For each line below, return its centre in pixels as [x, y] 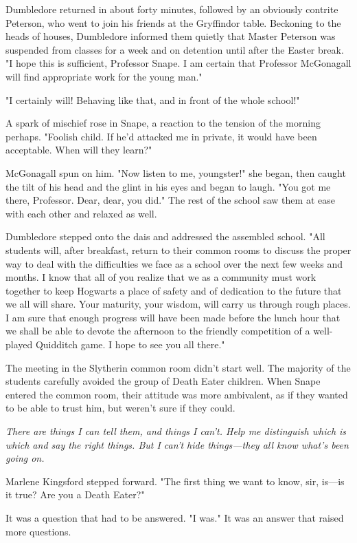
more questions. [38, 531]
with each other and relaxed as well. [81, 213]
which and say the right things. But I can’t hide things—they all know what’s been [177, 444]
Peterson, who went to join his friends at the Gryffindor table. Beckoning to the [173, 22]
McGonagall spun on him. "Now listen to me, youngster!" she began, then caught [176, 172]
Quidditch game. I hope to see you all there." [130, 344]
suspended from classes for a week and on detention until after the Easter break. [175, 49]
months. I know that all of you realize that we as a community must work [161, 277]
